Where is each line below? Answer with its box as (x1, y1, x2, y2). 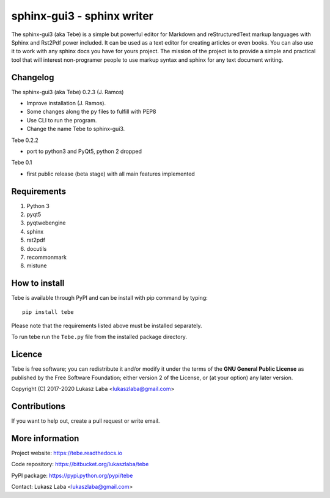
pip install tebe (22, 308, 74, 315)
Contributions (11, 401, 65, 411)
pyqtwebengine (26, 219, 67, 226)
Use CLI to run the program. (26, 116, 97, 124)
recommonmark (26, 254, 67, 261)
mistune (26, 262, 47, 269)
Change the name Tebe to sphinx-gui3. (26, 125, 125, 133)
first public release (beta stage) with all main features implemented (26, 170, 195, 177)
